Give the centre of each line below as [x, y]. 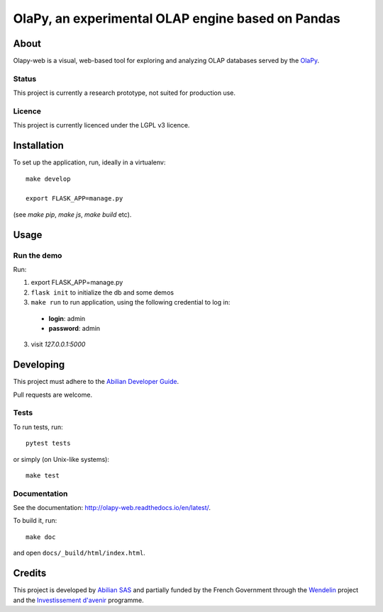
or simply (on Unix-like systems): [61, 459]
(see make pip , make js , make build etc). [72, 214]
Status [25, 79]
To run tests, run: [38, 427]
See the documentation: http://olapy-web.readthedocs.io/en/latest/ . [112, 508]
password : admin [74, 328]
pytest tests [48, 443]
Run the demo [38, 255]
